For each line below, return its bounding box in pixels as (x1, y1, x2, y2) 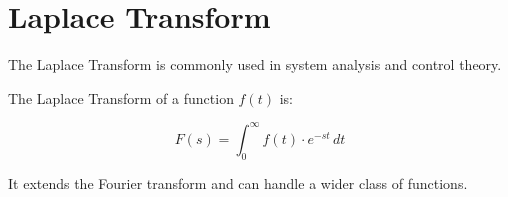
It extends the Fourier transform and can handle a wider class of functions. (8, 172, 468, 193)
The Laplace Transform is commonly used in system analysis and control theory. (8, 54, 502, 75)
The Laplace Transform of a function (8, 87, 234, 108)
